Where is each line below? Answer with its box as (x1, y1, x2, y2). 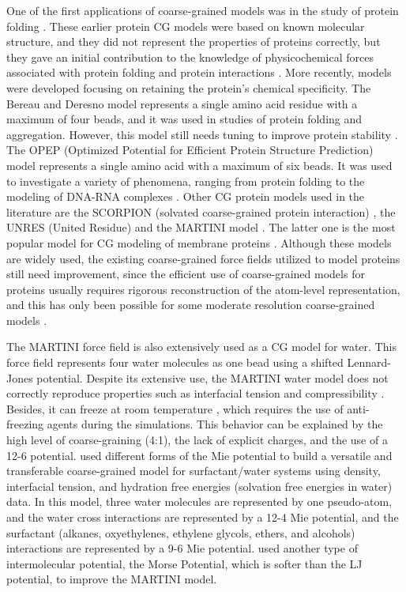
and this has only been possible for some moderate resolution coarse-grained (6, 296, 375, 313)
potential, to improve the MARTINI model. (6, 571, 217, 587)
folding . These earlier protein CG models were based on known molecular (6, 17, 365, 34)
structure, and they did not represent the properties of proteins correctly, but (6, 33, 381, 50)
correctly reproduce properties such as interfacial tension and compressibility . (6, 385, 385, 402)
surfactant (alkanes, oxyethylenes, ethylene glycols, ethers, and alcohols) (6, 524, 355, 541)
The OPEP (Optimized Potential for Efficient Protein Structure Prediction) (6, 141, 374, 158)
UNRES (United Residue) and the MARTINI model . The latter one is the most (6, 219, 396, 236)
